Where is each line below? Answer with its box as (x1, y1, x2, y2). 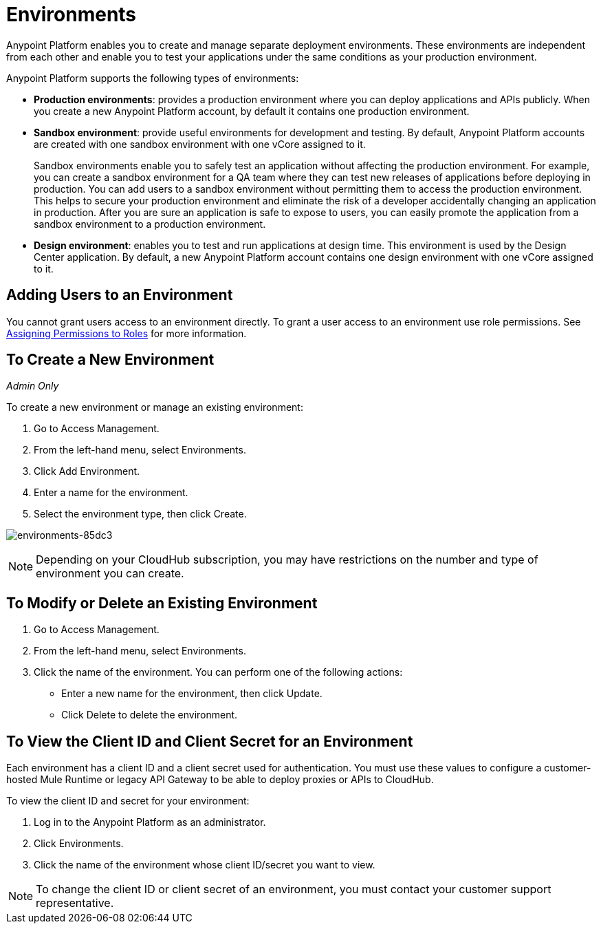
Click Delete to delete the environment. (61, 709, 238, 721)
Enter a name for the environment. (34, 487, 188, 499)
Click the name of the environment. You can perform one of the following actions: (34, 666, 403, 679)
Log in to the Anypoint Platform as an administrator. (34, 816, 266, 829)
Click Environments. (34, 837, 124, 850)
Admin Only (6, 380, 59, 392)
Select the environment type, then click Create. (34, 508, 247, 520)
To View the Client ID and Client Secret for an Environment (6, 732, 413, 750)
